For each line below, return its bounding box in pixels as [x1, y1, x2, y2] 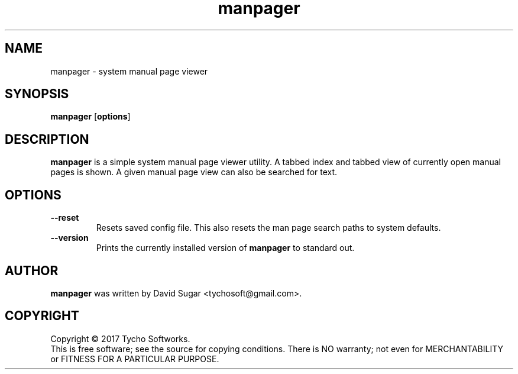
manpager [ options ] [50, 111, 131, 122]
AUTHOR [5, 263, 59, 278]
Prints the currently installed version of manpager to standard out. [96, 243, 355, 253]
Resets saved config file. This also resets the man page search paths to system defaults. [96, 223, 441, 233]
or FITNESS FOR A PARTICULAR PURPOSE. [50, 353, 219, 364]
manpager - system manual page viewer [50, 66, 208, 76]
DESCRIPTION [5, 131, 89, 147]
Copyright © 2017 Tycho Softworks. [50, 333, 190, 344]
